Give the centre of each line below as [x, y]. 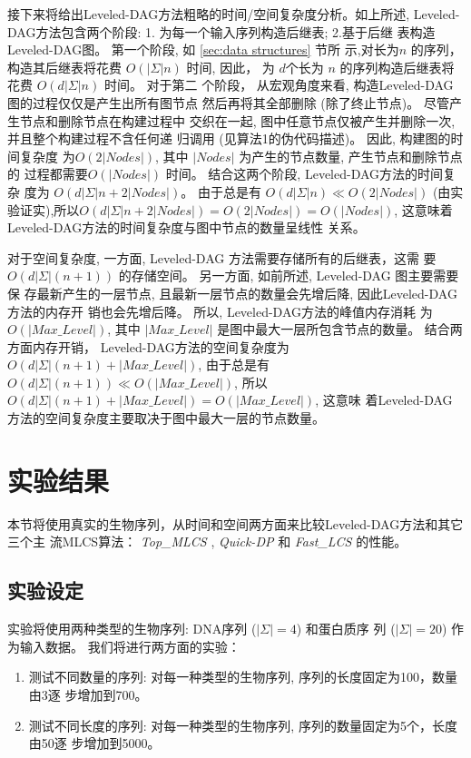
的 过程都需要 [48, 174]
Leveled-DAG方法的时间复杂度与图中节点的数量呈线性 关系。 [186, 227]
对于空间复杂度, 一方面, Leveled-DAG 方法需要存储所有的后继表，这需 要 [222, 257]
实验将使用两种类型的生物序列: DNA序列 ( [132, 629]
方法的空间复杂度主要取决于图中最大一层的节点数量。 [166, 418]
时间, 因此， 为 [231, 67]
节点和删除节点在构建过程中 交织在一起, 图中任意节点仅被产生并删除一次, [237, 120]
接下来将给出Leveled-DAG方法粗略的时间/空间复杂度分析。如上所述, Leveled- [234, 14]
